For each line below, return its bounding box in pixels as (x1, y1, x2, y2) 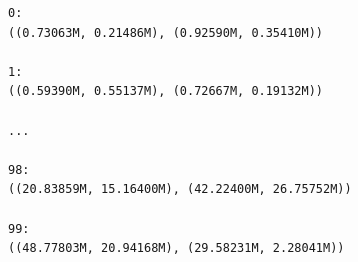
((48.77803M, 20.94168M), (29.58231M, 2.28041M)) (8, 241, 345, 256)
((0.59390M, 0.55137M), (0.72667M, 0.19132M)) (8, 84, 323, 99)
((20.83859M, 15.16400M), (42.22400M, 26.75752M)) (8, 182, 352, 197)
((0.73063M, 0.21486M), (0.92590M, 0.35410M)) (8, 25, 323, 40)
